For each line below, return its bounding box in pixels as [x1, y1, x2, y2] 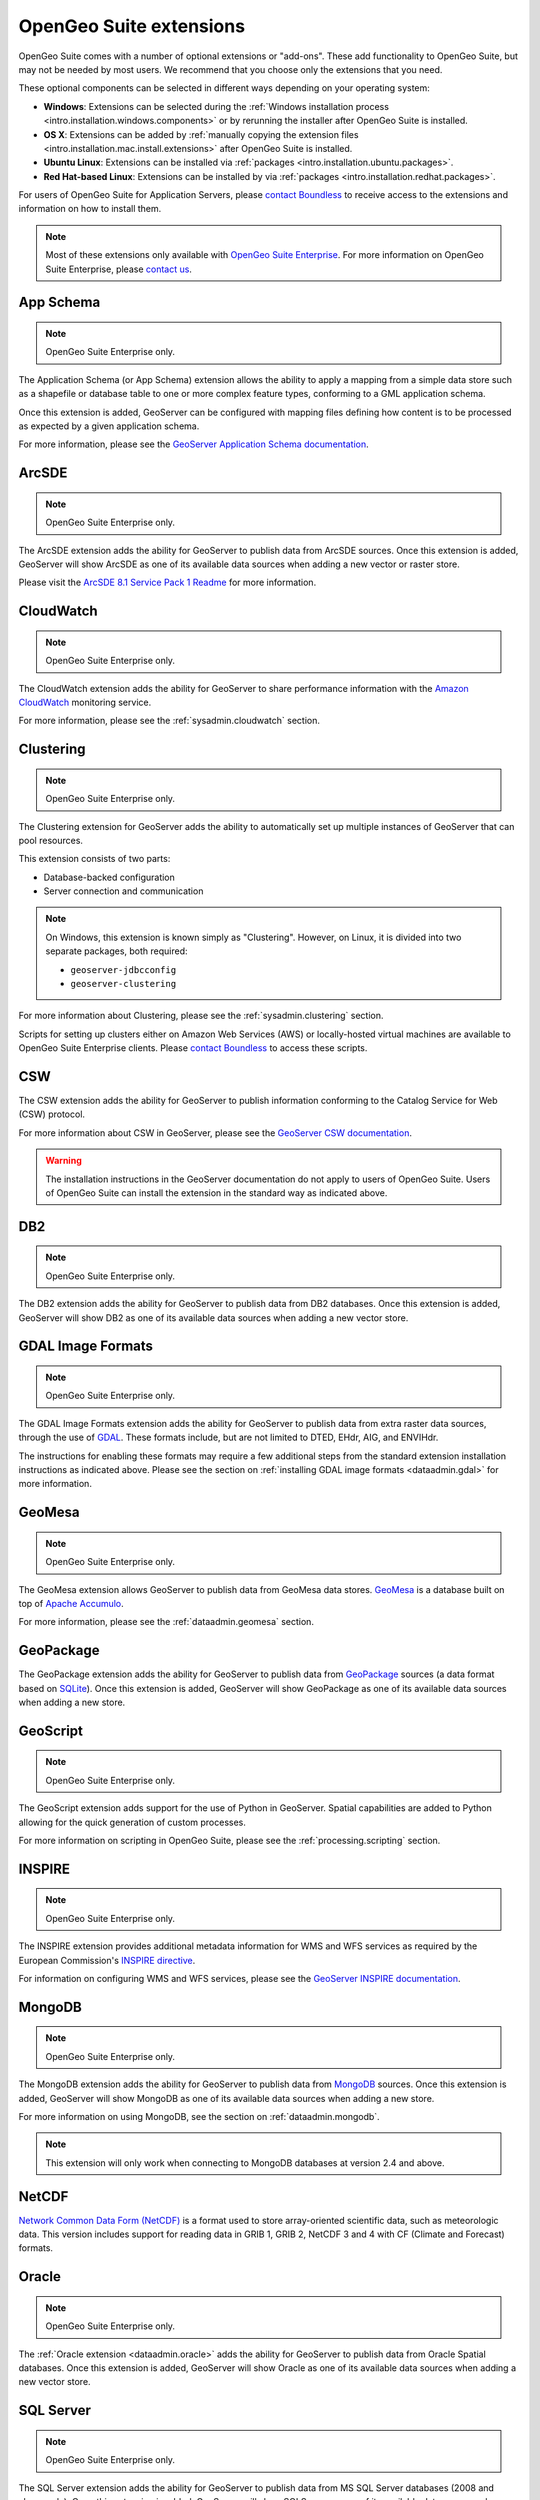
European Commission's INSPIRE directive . [18, 1954, 196, 1966]
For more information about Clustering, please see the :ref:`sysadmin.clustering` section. [18, 1010, 384, 1022]
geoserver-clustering [70, 978, 177, 990]
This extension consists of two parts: [18, 853, 171, 865]
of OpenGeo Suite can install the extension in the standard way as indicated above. [45, 1187, 388, 1199]
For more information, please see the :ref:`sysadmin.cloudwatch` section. [18, 715, 320, 727]
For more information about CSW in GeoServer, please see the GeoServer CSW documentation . [18, 1126, 412, 1139]
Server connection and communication [43, 885, 204, 897]
